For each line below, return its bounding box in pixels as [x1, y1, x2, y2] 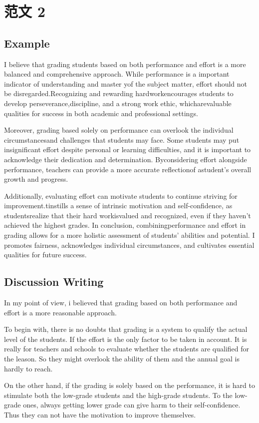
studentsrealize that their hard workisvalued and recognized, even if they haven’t [4, 210, 251, 220]
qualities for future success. [4, 249, 87, 260]
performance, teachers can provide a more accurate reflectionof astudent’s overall [4, 164, 252, 174]
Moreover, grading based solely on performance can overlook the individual [4, 125, 234, 135]
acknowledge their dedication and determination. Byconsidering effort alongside [4, 154, 247, 164]
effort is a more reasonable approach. [4, 307, 117, 317]
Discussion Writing [4, 274, 104, 289]
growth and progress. [4, 174, 68, 184]
